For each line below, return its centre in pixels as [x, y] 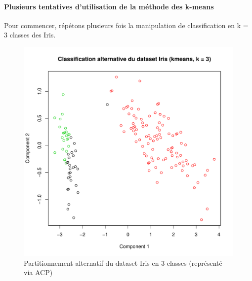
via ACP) [38, 272]
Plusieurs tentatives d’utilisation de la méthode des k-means [109, 6]
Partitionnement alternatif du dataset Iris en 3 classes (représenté [123, 263]
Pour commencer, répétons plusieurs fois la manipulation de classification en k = [126, 25]
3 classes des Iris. [30, 35]
